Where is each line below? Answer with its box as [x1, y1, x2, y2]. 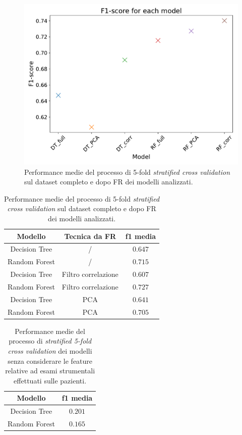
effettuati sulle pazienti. [14, 375, 87, 385]
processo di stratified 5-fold [9, 335, 92, 346]
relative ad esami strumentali [5, 365, 95, 376]
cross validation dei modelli [8, 345, 92, 356]
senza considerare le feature [8, 355, 93, 366]
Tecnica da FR [64, 230, 116, 241]
